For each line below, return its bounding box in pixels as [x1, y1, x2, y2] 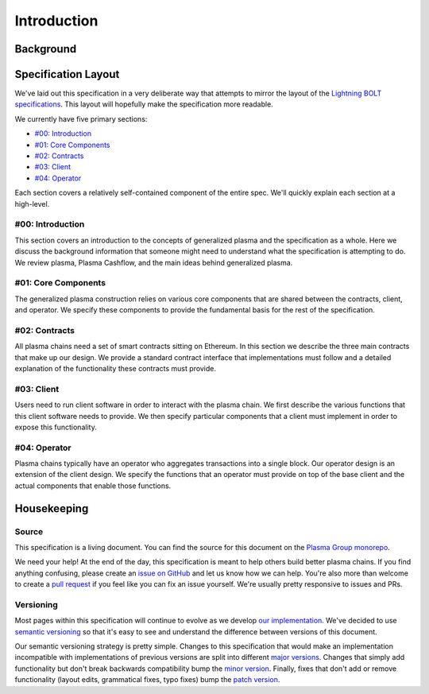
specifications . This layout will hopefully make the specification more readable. [14, 99, 273, 109]
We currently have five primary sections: [14, 114, 148, 123]
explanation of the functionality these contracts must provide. [14, 363, 217, 373]
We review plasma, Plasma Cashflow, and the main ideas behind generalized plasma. [14, 258, 293, 267]
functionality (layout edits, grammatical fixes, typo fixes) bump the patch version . [14, 675, 280, 684]
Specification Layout [14, 68, 120, 81]
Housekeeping [14, 502, 89, 515]
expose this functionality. [14, 422, 97, 432]
